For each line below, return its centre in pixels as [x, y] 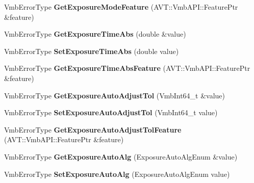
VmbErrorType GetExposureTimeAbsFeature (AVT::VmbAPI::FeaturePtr [127, 68]
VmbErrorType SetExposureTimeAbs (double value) [92, 51]
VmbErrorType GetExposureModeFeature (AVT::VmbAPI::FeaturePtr [121, 7]
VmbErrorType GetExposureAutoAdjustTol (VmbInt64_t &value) [115, 95]
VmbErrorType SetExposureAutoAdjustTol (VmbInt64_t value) [111, 112]
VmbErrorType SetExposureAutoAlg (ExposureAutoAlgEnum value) [117, 174]
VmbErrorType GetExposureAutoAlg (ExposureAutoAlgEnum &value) [121, 156]
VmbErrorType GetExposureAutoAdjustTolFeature [93, 129]
